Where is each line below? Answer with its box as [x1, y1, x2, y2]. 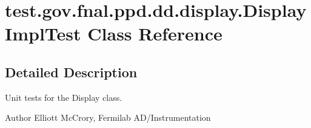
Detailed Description [5, 62, 138, 81]
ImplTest [5, 21, 81, 46]
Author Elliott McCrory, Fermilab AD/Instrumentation [5, 111, 211, 124]
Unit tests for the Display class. [5, 91, 122, 103]
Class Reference [87, 21, 222, 46]
